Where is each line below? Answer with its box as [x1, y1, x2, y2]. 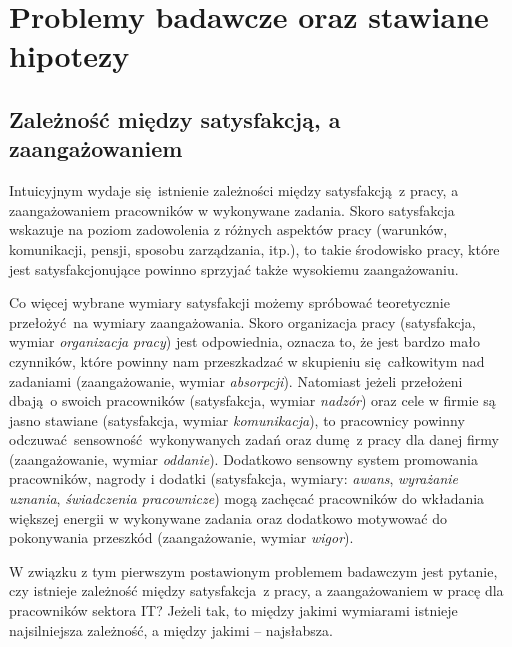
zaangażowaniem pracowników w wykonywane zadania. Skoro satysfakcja [9, 199, 455, 220]
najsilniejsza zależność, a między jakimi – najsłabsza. [9, 619, 333, 640]
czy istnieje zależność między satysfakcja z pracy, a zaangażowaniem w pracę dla [9, 580, 504, 601]
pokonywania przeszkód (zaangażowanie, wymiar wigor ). [9, 527, 354, 548]
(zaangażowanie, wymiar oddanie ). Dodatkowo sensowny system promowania [9, 448, 478, 469]
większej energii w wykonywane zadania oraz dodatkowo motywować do [9, 507, 447, 528]
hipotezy [9, 35, 130, 76]
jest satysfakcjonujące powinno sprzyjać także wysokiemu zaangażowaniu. [9, 258, 459, 279]
